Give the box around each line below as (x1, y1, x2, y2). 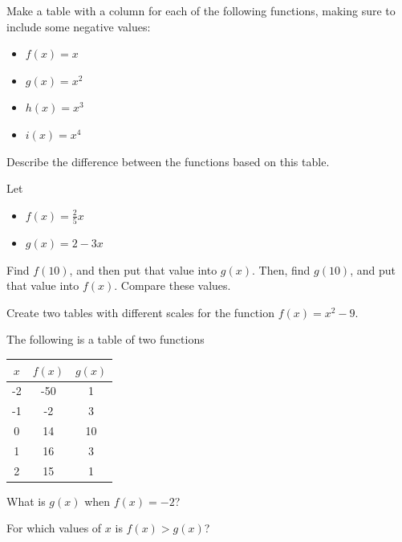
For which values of (6, 520, 102, 536)
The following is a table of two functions (6, 331, 205, 348)
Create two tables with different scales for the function (6, 304, 274, 320)
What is (6, 492, 46, 509)
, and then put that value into (69, 261, 217, 278)
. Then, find (252, 261, 311, 278)
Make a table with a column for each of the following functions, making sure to (6, 2, 396, 18)
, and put (350, 261, 396, 278)
